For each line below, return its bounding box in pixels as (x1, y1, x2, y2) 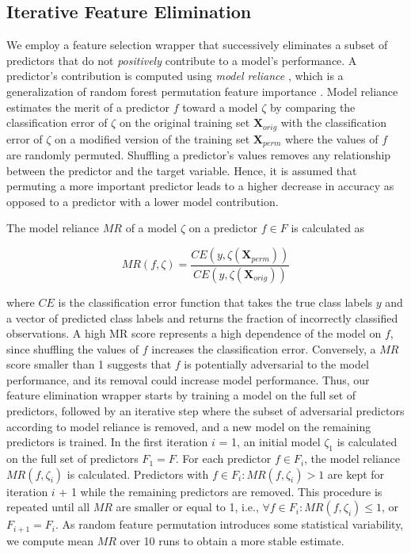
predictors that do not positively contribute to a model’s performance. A (6, 52, 357, 68)
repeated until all (6, 499, 90, 515)
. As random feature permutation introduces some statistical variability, (55, 516, 404, 533)
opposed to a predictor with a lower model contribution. (6, 193, 279, 209)
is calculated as (291, 220, 365, 236)
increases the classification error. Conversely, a (151, 340, 376, 357)
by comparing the (269, 98, 356, 115)
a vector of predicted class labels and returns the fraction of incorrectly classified (6, 309, 398, 326)
